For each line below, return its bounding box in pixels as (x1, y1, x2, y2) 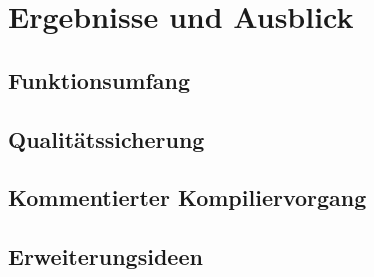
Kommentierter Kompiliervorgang (8, 182, 367, 213)
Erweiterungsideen (8, 241, 203, 272)
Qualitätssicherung (8, 123, 205, 154)
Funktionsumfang (8, 64, 191, 95)
